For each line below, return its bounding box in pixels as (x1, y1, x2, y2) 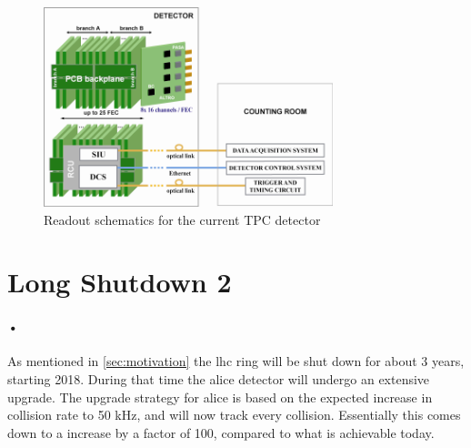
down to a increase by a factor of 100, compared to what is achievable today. (7, 423, 435, 442)
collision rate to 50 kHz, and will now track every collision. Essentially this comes (7, 405, 461, 424)
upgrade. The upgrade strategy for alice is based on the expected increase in (7, 387, 433, 406)
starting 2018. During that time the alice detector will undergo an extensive (7, 369, 430, 388)
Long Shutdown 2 (7, 263, 232, 300)
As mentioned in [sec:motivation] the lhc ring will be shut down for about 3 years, (7, 351, 465, 371)
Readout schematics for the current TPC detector (44, 209, 321, 229)
